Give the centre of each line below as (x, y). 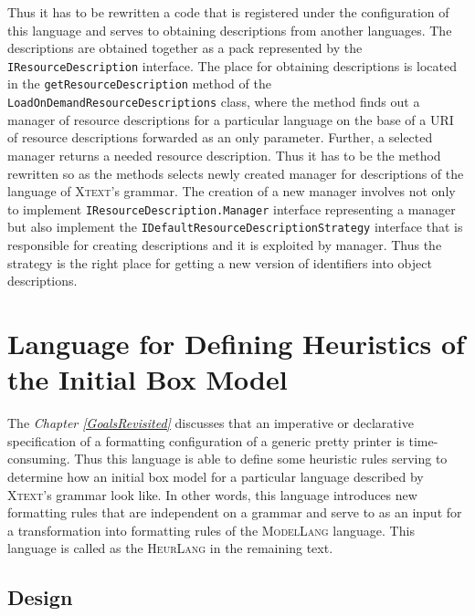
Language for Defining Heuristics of (236, 343)
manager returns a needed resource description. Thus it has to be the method (224, 155)
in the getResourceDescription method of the (139, 84)
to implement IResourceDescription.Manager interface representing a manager (232, 209)
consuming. (39, 459)
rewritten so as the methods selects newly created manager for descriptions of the (236, 173)
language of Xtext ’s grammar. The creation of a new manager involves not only (232, 191)
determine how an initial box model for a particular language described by (216, 476)
